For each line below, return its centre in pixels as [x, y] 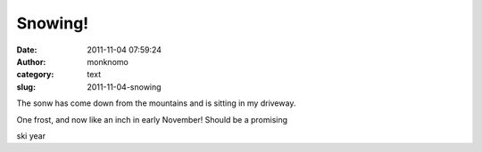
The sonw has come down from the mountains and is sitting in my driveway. [156, 103]
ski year [31, 136]
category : [35, 75]
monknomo [108, 61]
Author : [31, 61]
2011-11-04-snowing [124, 87]
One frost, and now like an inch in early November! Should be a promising [152, 119]
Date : [27, 50]
